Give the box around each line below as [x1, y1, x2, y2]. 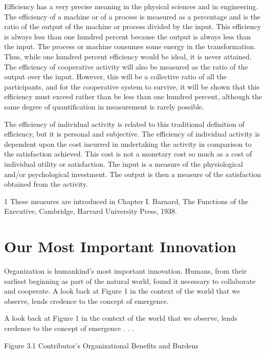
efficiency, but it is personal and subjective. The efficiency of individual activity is [4, 128, 260, 139]
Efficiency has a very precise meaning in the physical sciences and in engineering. [4, 1, 258, 11]
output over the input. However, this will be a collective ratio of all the [4, 71, 227, 82]
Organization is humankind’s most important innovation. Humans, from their [4, 265, 247, 276]
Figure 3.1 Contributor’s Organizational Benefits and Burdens [4, 340, 198, 350]
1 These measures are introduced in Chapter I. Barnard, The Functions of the [4, 195, 249, 206]
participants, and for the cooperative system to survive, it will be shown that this [4, 81, 260, 92]
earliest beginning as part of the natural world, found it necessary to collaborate [4, 275, 256, 286]
